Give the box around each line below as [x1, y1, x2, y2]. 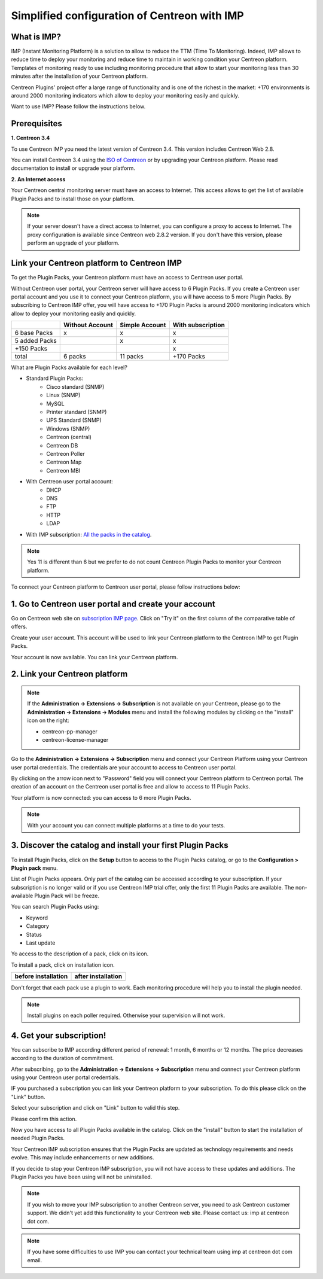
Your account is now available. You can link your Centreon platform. [11, 653, 178, 660]
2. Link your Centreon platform [11, 669, 128, 679]
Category [26, 922, 50, 930]
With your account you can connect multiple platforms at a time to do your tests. [27, 821, 226, 829]
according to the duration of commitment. [11, 1055, 114, 1062]
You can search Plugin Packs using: [11, 903, 99, 910]
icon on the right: [27, 717, 69, 724]
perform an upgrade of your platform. [27, 239, 120, 246]
